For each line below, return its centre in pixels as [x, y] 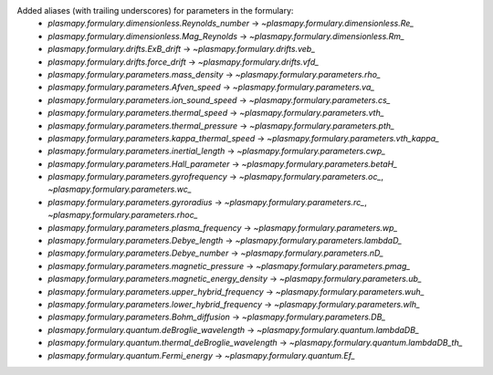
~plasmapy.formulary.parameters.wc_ [120, 189]
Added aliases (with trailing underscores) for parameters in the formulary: [155, 10]
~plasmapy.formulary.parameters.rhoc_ [123, 215]
